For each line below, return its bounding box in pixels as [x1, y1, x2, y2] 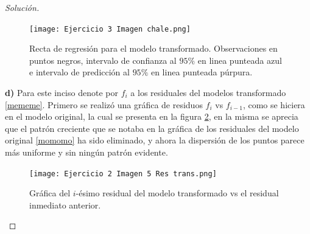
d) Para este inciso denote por [5, 86, 118, 99]
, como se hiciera [242, 98, 305, 111]
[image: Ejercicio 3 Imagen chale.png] [29, 24, 191, 33]
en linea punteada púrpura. [150, 66, 253, 78]
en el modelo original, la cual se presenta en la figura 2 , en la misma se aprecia [5, 110, 298, 123]
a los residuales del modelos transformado [130, 86, 286, 99]
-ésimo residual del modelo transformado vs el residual [76, 187, 279, 199]
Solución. [5, 1, 40, 13]
